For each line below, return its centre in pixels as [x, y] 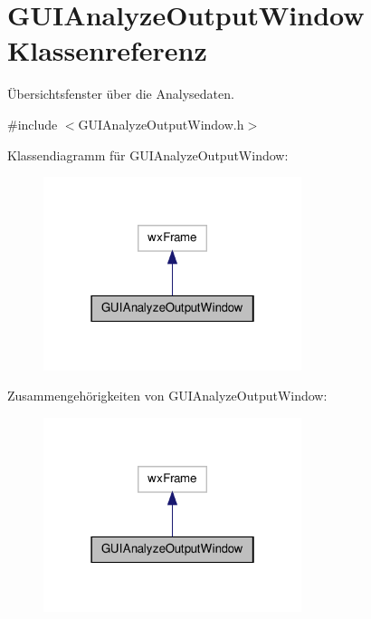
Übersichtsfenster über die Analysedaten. [121, 94]
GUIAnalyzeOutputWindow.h [161, 124]
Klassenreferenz [107, 50]
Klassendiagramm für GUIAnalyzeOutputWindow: [148, 155]
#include [33, 124]
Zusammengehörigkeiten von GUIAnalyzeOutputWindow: [167, 396]
